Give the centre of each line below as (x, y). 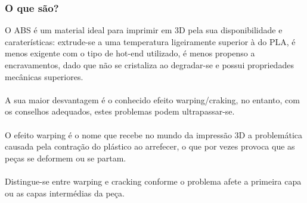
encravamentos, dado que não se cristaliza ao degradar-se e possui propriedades (149, 65)
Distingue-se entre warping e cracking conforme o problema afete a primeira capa (153, 181)
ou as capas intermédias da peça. (65, 193)
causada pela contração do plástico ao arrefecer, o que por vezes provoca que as (150, 146)
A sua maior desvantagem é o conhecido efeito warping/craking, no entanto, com (152, 99)
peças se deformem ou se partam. (66, 158)
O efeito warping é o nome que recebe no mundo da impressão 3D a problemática (154, 134)
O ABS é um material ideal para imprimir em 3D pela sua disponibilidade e (144, 30)
